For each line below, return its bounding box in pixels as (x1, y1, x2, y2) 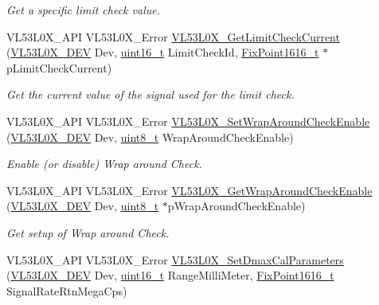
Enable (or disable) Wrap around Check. (6, 155, 202, 172)
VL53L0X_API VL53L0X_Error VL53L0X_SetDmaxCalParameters (6, 251, 344, 268)
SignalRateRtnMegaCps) (6, 282, 127, 299)
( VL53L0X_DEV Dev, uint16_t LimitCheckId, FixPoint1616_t (6, 44, 319, 61)
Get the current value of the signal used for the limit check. (6, 86, 295, 103)
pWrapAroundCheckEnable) (167, 197, 306, 214)
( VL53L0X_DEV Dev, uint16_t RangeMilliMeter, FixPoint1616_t (6, 267, 334, 283)
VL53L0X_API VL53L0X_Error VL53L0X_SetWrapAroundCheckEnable (6, 112, 370, 129)
